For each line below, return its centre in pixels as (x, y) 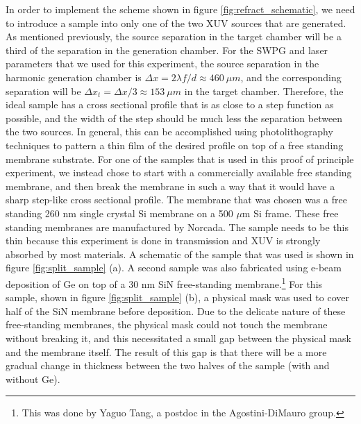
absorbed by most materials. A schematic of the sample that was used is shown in (180, 254)
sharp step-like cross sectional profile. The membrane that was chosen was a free (176, 200)
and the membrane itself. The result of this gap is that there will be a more (166, 351)
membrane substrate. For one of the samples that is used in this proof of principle (180, 159)
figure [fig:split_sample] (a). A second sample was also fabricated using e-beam (174, 268)
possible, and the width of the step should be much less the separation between (174, 118)
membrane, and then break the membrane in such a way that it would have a (170, 186)
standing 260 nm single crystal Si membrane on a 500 (119, 213)
